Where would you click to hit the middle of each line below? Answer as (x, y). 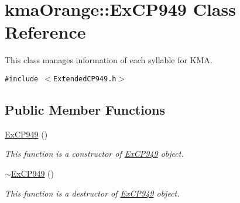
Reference (45, 32)
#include (22, 79)
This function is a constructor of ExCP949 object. (94, 154)
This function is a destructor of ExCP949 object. (92, 193)
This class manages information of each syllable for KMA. (109, 60)
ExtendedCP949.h (85, 79)
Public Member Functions (85, 109)
